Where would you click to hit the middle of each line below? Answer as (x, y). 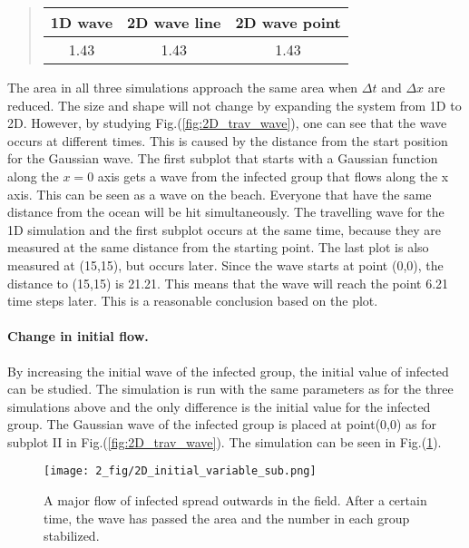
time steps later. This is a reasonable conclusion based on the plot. (193, 301)
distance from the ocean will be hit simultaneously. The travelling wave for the (226, 212)
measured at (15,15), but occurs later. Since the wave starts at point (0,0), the (225, 264)
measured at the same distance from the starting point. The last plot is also (218, 247)
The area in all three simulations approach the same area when (183, 87)
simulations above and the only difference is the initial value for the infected (219, 406)
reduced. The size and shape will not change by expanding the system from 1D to (234, 105)
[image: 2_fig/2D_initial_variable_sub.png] (180, 471)
